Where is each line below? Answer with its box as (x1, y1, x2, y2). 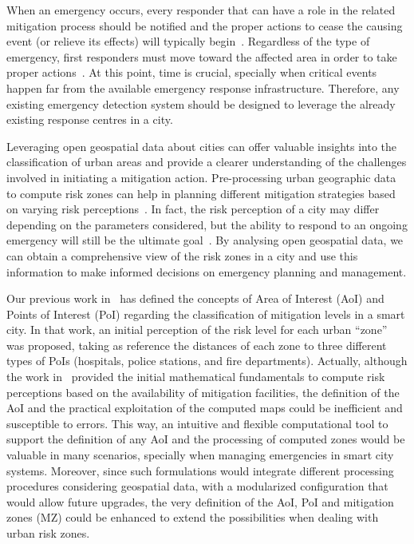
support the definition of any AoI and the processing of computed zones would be (6, 431, 405, 447)
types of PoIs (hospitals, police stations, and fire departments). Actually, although (6, 352, 408, 369)
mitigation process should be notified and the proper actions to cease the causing (6, 17, 403, 34)
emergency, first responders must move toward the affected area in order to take (6, 48, 397, 65)
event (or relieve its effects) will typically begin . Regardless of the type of (6, 33, 370, 50)
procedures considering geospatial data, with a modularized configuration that (6, 478, 388, 494)
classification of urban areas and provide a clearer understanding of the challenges (6, 153, 407, 170)
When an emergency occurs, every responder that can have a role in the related (6, 2, 396, 18)
